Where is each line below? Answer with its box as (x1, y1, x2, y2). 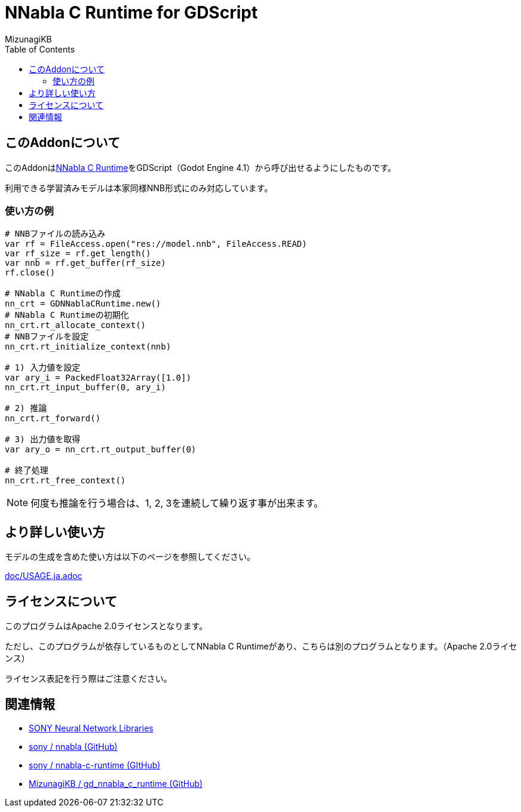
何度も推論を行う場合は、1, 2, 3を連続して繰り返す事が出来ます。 (30, 497, 324, 510)
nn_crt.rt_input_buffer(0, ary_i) (5, 382, 166, 393)
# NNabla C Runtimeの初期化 (5, 310, 129, 320)
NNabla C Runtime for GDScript (5, 2, 258, 23)
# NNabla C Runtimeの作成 (5, 289, 121, 299)
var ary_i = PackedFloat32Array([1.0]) (5, 373, 191, 383)
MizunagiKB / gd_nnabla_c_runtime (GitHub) (29, 778, 203, 789)
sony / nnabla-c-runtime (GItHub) (29, 759, 161, 770)
